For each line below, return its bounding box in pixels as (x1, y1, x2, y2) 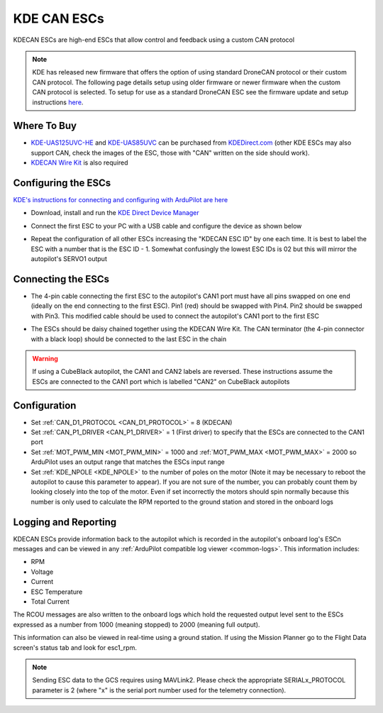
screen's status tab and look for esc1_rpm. (13, 643, 138, 652)
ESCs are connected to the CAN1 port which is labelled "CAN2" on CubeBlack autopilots (32, 377, 290, 386)
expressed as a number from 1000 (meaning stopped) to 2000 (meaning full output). (13, 620, 260, 629)
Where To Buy (13, 120, 77, 132)
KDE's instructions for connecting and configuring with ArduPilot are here (13, 196, 228, 204)
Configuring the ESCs (13, 177, 111, 189)
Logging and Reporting (13, 516, 117, 528)
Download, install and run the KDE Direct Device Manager (30, 209, 200, 217)
